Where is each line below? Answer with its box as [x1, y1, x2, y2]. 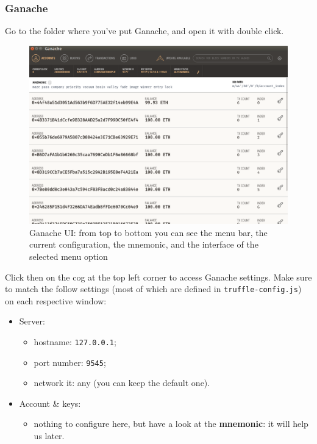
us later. [34, 429, 65, 442]
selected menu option [29, 249, 108, 262]
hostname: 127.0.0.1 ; [34, 335, 116, 348]
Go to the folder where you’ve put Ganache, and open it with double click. [5, 24, 284, 37]
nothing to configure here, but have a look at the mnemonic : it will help [34, 417, 308, 430]
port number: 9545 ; [34, 356, 106, 368]
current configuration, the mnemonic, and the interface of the [29, 238, 258, 251]
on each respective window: [5, 294, 107, 307]
